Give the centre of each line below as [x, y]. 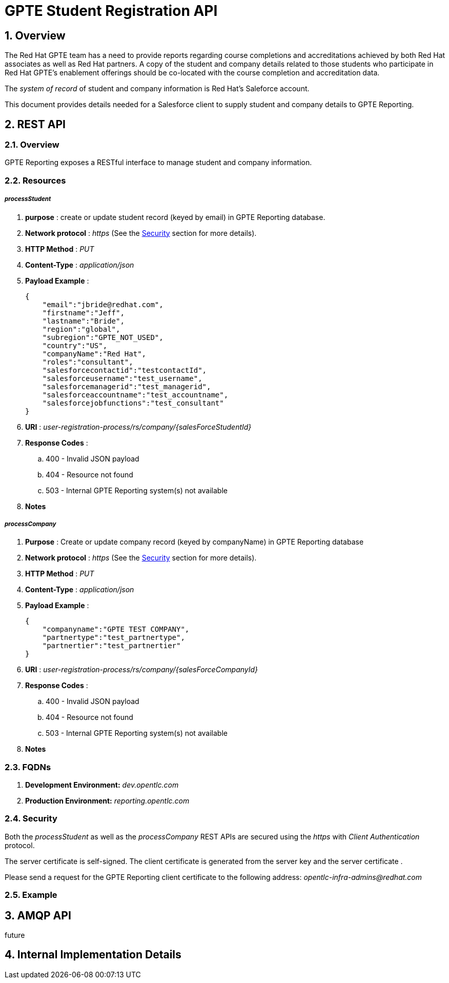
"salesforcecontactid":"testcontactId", [125, 370]
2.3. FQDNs [28, 767]
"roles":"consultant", [88, 362]
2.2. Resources [35, 180]
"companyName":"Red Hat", [94, 354]
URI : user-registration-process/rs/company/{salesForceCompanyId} [142, 670]
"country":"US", [75, 345]
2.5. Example [31, 895]
